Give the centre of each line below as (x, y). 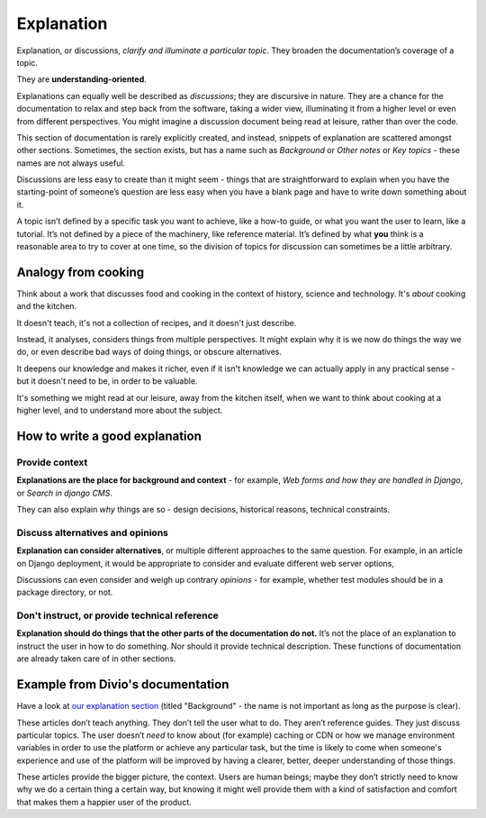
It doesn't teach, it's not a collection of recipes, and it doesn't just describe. (157, 323)
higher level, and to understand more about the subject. (120, 411)
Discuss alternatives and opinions (92, 532)
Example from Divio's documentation (123, 685)
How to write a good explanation (109, 436)
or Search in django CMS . (64, 493)
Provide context (52, 462)
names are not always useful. (71, 163)
